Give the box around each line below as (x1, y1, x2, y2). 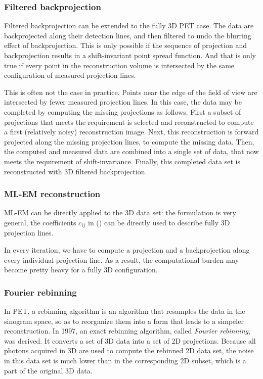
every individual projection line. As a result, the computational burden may (4, 254, 239, 265)
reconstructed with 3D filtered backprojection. (4, 166, 147, 176)
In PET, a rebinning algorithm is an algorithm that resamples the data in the (4, 305, 245, 316)
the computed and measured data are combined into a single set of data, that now (4, 146, 259, 157)
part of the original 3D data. (4, 365, 93, 375)
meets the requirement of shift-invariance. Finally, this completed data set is (4, 156, 240, 166)
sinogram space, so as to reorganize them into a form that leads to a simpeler (4, 315, 244, 326)
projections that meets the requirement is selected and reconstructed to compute (4, 116, 254, 127)
